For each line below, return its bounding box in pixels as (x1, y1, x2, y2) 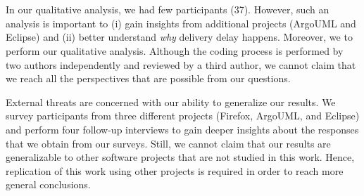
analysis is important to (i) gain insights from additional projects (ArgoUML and (6, 15, 356, 30)
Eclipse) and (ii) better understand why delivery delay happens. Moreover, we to (6, 30, 353, 44)
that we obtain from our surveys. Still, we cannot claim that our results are (6, 136, 331, 150)
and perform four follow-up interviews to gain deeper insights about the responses (6, 122, 359, 136)
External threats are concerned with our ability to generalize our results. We (6, 94, 336, 109)
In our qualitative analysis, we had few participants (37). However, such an (6, 2, 330, 17)
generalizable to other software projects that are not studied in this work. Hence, (6, 150, 355, 164)
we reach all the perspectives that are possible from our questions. (6, 71, 291, 86)
